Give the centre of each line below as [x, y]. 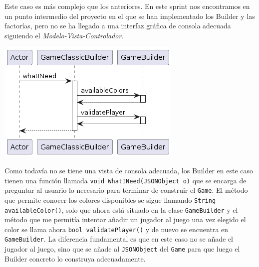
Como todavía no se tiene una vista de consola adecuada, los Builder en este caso [129, 170]
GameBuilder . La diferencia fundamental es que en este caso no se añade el [119, 239]
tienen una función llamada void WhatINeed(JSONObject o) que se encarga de [126, 180]
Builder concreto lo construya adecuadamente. [75, 258]
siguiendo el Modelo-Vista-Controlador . [64, 35]
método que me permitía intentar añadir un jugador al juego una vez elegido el [125, 219]
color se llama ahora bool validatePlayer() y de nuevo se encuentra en [117, 229]
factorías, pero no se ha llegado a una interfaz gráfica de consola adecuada [118, 26]
